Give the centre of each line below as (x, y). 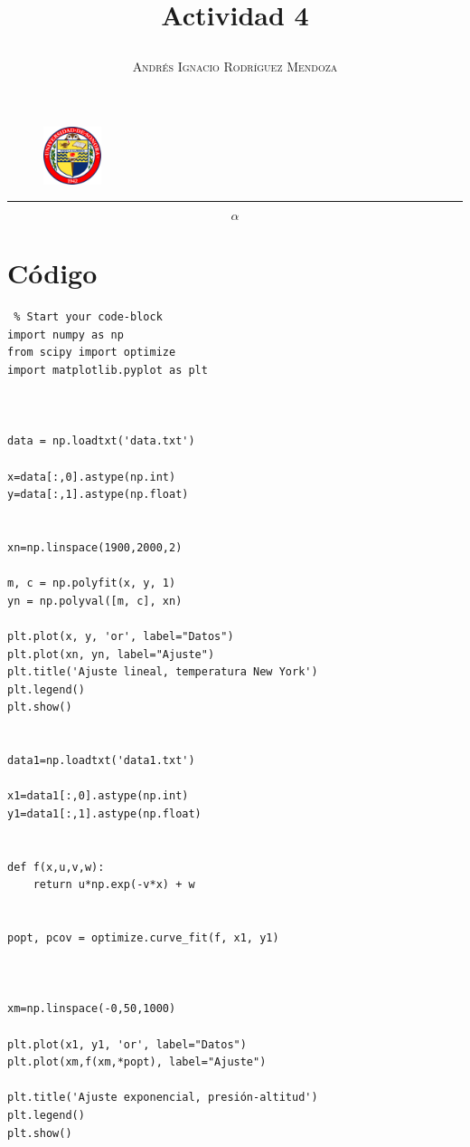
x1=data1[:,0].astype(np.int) (98, 796)
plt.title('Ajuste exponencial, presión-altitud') (163, 1098)
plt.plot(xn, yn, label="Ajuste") (111, 654)
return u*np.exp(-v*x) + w (114, 885)
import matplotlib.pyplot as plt (108, 371)
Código (52, 273)
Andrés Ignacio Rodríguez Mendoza (235, 67)
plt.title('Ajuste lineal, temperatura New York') (163, 672)
